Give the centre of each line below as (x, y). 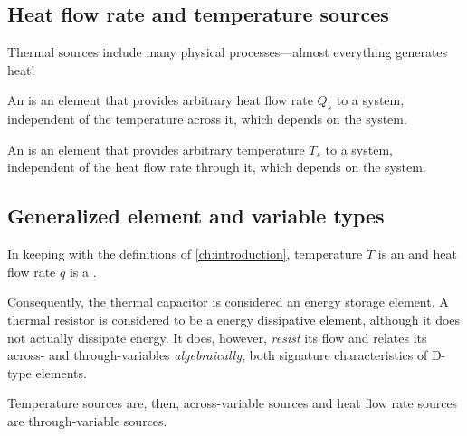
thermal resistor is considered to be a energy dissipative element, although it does (234, 319)
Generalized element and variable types (196, 216)
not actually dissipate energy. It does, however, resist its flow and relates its (217, 337)
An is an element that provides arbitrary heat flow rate (160, 100)
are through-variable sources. (87, 420)
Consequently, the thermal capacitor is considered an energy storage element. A (228, 302)
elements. (61, 372)
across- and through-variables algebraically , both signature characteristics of (218, 355)
